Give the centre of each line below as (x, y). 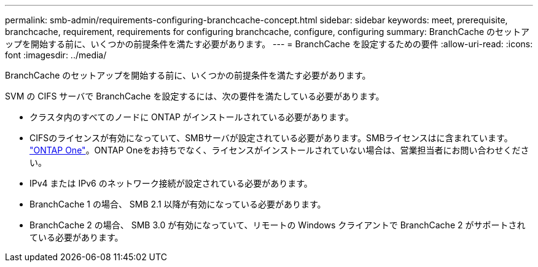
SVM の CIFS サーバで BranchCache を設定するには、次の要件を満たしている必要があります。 (195, 96)
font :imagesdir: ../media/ (56, 55)
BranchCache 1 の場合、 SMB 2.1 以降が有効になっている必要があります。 (178, 204)
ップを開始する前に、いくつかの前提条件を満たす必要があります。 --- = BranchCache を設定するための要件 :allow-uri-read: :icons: (269, 44)
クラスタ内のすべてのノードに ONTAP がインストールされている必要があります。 (192, 117)
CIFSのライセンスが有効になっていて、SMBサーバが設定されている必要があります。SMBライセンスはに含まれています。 (271, 138)
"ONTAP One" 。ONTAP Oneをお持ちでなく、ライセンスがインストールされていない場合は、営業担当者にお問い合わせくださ (279, 150)
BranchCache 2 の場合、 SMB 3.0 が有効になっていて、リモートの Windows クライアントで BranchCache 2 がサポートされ (278, 225)
